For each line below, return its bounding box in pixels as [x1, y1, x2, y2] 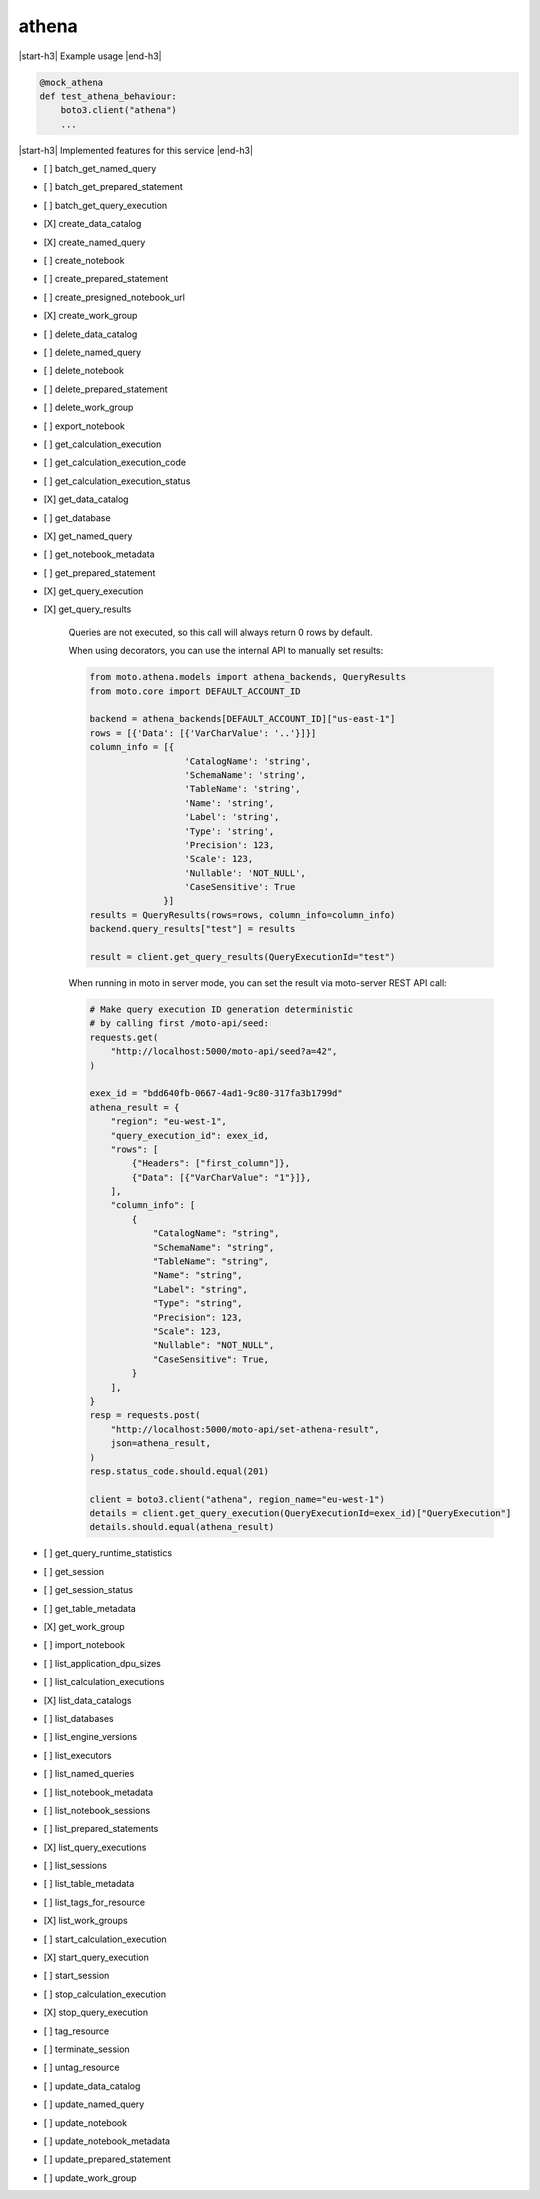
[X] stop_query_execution [43, 2006, 149, 2019]
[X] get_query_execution [43, 585, 144, 597]
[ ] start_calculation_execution [43, 1933, 167, 1945]
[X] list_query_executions [43, 1841, 147, 1853]
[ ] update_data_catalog [43, 2080, 141, 2092]
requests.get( [89, 1031, 159, 1043]
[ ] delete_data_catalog [43, 328, 138, 340]
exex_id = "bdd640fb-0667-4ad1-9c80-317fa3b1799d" [89, 1088, 344, 1099]
